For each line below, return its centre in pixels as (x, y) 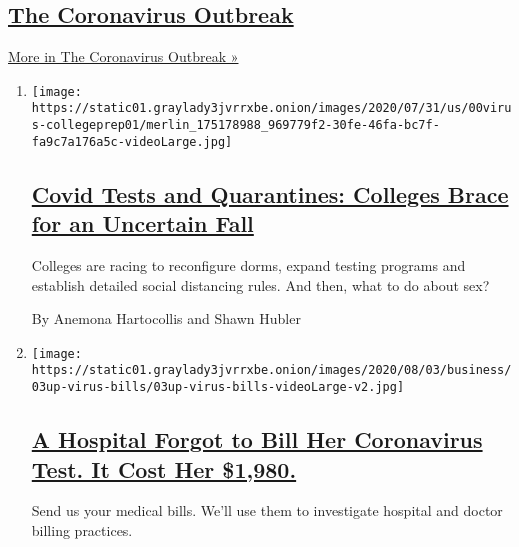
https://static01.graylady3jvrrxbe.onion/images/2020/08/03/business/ (271, 370)
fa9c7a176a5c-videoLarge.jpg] (132, 141)
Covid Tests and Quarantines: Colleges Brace (270, 193)
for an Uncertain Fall (142, 223)
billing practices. (82, 529)
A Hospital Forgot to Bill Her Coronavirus (257, 439)
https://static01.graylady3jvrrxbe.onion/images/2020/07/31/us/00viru (271, 108)
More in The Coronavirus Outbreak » (123, 56)
